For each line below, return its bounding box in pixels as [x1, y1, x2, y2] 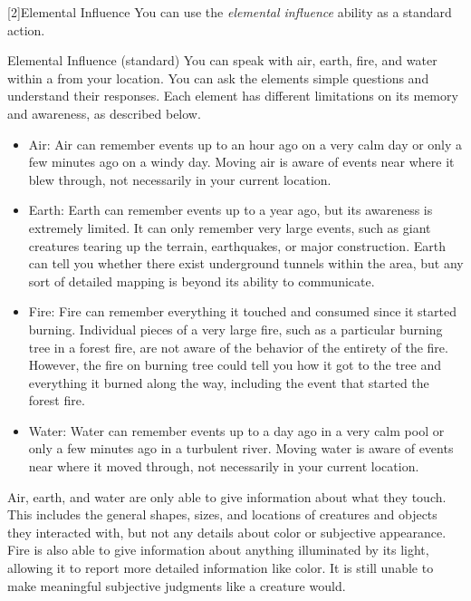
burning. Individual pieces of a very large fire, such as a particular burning [28, 319, 443, 338]
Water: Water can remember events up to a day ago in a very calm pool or [28, 421, 445, 440]
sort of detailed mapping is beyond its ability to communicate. [28, 271, 375, 290]
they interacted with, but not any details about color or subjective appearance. [7, 522, 447, 541]
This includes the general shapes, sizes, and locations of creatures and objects [7, 505, 437, 524]
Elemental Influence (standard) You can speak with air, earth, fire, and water [7, 51, 437, 70]
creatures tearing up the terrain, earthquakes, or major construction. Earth [28, 236, 446, 255]
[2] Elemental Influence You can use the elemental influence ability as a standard [7, 3, 452, 21]
